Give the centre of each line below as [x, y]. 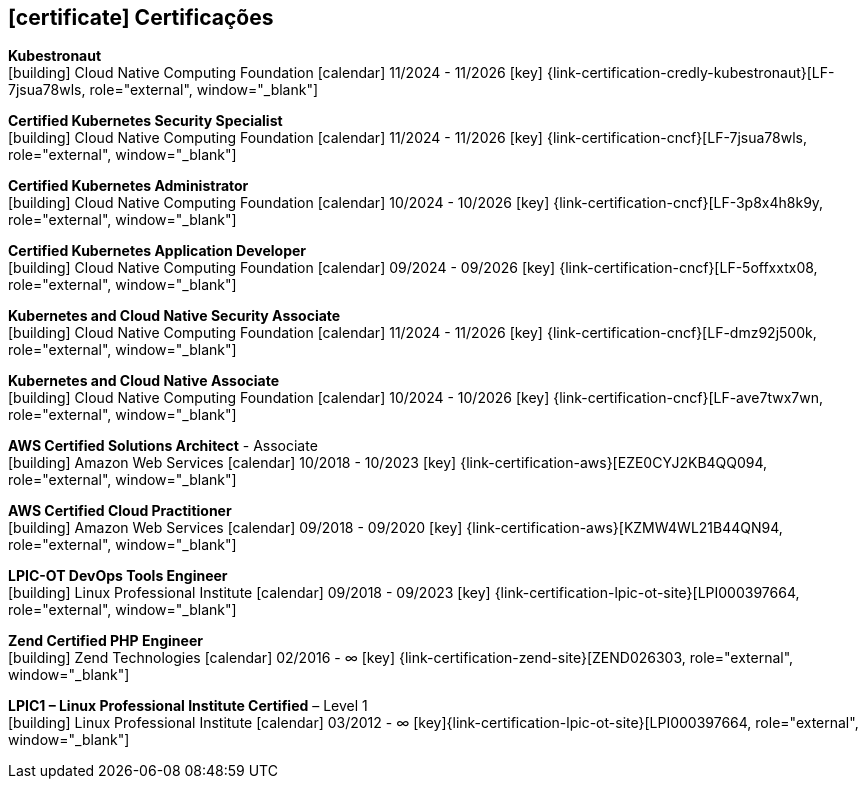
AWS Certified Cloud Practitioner [120, 511]
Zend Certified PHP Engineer [105, 641]
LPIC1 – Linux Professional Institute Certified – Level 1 [188, 706]
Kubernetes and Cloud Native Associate [143, 381]
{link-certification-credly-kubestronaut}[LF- [690, 73]
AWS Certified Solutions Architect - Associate [163, 446]
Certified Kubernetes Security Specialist [145, 121]
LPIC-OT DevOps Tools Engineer [118, 576]
